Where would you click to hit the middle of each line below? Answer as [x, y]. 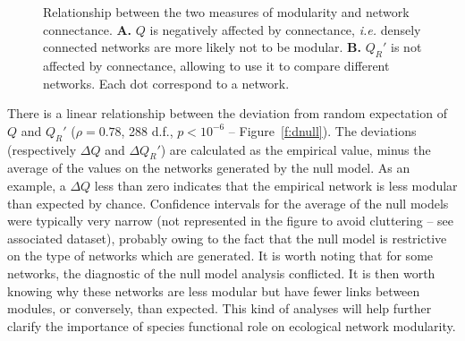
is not [406, 47]
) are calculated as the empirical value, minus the [296, 149]
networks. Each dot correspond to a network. [166, 83]
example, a [37, 185]
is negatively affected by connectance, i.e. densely [285, 29]
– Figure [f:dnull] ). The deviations [322, 130]
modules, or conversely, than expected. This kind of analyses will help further [220, 308]
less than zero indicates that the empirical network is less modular [276, 185]
